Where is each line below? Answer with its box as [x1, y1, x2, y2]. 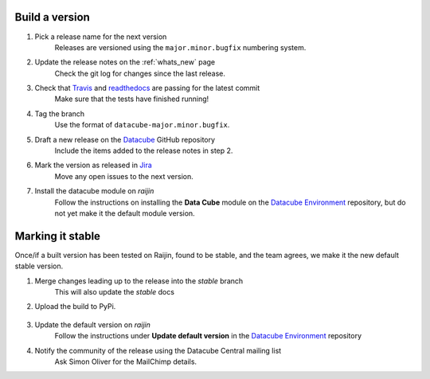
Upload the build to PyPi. [34, 302, 116, 311]
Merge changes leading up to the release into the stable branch [34, 275, 244, 286]
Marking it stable [14, 229, 101, 243]
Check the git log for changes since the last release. [54, 68, 226, 78]
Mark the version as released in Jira [34, 160, 153, 170]
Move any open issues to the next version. [54, 171, 194, 181]
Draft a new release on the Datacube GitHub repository [34, 135, 215, 144]
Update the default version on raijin [34, 319, 150, 330]
